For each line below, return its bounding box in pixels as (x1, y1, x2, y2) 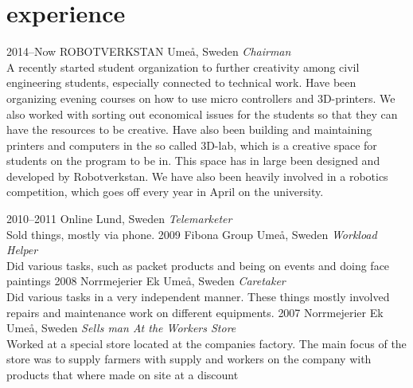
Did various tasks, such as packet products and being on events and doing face (6, 257, 390, 273)
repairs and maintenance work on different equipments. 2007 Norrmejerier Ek (6, 304, 384, 320)
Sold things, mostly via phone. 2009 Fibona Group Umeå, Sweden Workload (6, 225, 377, 242)
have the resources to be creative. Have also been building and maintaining (6, 121, 372, 138)
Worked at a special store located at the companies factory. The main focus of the (6, 335, 407, 351)
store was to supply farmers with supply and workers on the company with (6, 351, 372, 367)
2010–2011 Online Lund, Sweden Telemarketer (6, 210, 232, 227)
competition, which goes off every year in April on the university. (6, 183, 324, 200)
